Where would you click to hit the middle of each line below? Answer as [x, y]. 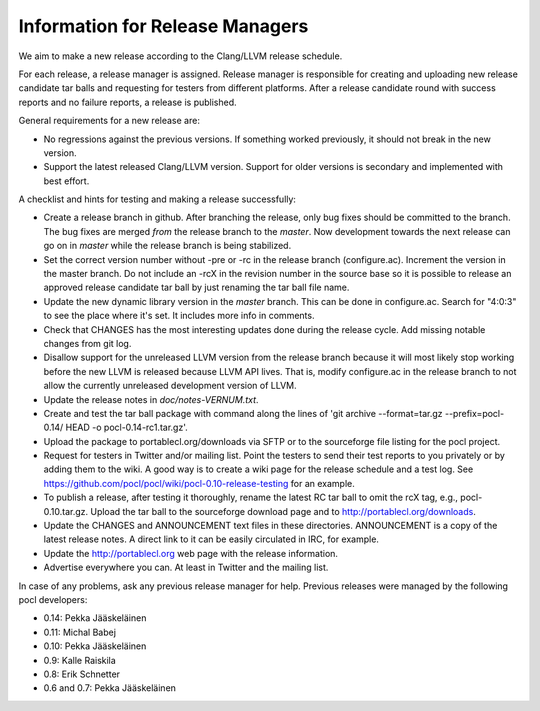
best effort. [66, 181]
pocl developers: [53, 599]
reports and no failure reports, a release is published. [127, 102]
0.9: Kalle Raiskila [80, 660]
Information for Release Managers [163, 26]
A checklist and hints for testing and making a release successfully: [157, 199]
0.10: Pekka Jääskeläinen [95, 646]
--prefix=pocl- [474, 413]
